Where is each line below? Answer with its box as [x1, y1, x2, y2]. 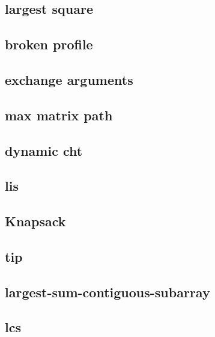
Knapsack [5, 212, 66, 230]
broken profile [5, 35, 93, 54]
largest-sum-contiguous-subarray [5, 282, 210, 301]
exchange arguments [5, 70, 133, 88]
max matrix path [5, 105, 113, 124]
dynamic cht [5, 141, 83, 159]
